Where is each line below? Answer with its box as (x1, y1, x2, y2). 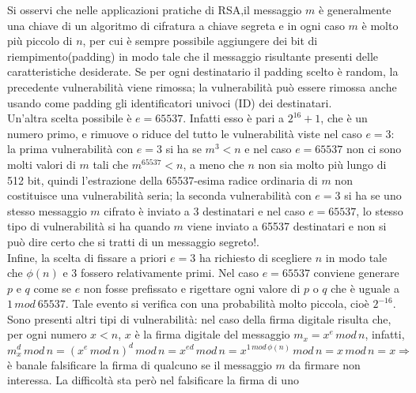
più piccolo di (7, 32, 73, 49)
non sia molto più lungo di (258, 155, 387, 172)
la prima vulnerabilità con (7, 140, 134, 157)
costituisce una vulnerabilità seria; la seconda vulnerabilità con (7, 187, 312, 204)
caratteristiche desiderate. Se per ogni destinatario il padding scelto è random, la (7, 63, 399, 80)
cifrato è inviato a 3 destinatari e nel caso (104, 202, 305, 219)
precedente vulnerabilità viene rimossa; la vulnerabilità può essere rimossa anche (7, 78, 397, 95)
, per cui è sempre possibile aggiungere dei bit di (82, 32, 318, 49)
